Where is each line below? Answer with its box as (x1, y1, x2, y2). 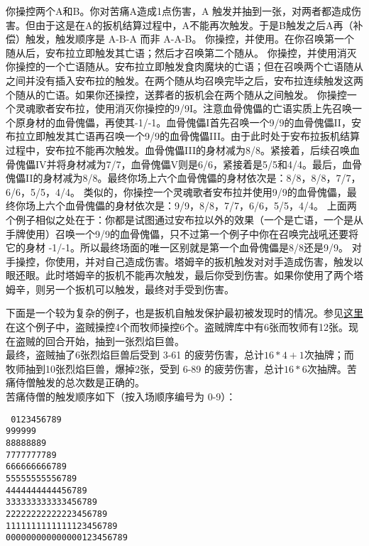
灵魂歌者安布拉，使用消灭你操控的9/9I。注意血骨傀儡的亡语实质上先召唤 (15, 101, 353, 116)
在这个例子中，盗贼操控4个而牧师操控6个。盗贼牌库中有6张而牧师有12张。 (6, 320, 348, 334)
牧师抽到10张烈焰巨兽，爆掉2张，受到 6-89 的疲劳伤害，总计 (6, 361, 284, 376)
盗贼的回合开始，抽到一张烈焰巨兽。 (15, 333, 184, 348)
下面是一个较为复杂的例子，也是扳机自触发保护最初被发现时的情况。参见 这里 (6, 305, 363, 320)
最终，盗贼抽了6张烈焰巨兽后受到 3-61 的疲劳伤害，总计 (6, 347, 264, 362)
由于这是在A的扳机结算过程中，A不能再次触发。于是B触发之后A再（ (35, 17, 353, 32)
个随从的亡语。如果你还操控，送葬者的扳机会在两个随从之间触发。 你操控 (6, 87, 347, 102)
